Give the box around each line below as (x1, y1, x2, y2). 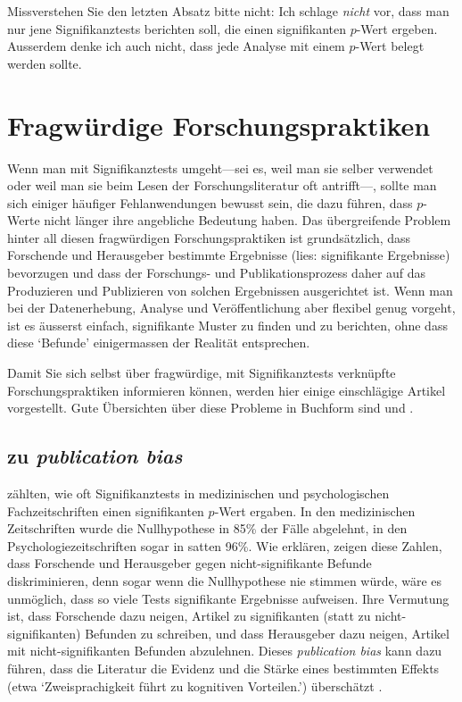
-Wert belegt (355, 37, 425, 55)
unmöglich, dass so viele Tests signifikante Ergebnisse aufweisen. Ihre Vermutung (7, 589, 450, 607)
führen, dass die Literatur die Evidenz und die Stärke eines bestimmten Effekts (7, 658, 440, 677)
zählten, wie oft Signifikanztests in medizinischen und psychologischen (7, 484, 390, 503)
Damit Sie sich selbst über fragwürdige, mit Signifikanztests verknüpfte (7, 364, 396, 382)
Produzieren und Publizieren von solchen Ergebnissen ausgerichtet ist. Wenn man (7, 280, 453, 299)
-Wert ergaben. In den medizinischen (214, 501, 416, 520)
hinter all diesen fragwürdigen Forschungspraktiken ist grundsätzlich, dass (7, 228, 411, 247)
